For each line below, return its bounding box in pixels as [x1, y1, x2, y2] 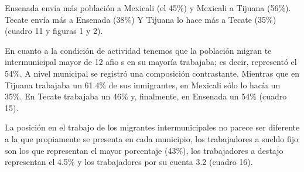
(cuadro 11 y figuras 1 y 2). [5, 25, 103, 37]
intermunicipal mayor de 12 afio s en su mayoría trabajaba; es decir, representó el [5, 56, 297, 68]
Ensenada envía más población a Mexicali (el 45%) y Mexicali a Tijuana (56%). [5, 2, 291, 13]
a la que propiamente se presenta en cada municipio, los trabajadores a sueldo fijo [5, 132, 299, 145]
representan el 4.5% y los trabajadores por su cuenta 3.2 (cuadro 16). [5, 156, 253, 168]
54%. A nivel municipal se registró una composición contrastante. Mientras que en [5, 67, 299, 79]
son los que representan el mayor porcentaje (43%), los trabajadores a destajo [5, 144, 283, 156]
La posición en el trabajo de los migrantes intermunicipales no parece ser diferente [5, 121, 300, 133]
